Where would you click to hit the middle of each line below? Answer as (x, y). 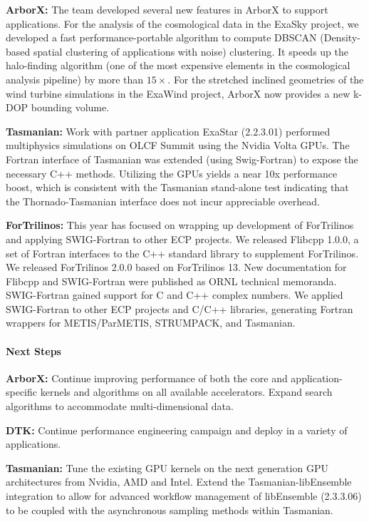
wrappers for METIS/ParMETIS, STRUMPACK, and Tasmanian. (151, 323)
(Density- (340, 37)
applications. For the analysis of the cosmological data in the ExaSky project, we (182, 23)
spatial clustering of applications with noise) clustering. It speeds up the (191, 51)
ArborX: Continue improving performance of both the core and (147, 378)
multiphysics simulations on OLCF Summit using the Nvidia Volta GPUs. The (178, 145)
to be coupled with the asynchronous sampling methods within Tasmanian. (170, 510)
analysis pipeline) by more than (75, 79)
